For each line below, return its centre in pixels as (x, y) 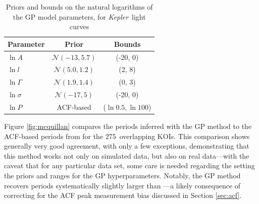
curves (80, 26)
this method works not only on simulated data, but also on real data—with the (127, 155)
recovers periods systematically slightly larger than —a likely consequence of (122, 185)
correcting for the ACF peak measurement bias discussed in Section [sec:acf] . (123, 195)
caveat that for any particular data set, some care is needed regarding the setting (129, 165)
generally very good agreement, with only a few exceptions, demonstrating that (127, 146)
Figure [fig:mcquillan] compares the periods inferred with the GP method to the (128, 126)
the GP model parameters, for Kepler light (79, 16)
